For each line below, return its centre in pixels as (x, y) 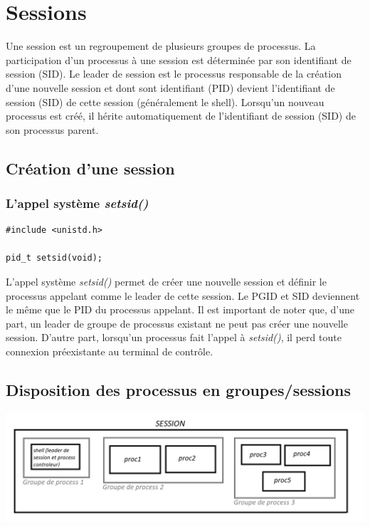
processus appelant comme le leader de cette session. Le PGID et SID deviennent (183, 295)
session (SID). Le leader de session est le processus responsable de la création (174, 74)
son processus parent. (52, 129)
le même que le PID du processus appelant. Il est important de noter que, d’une (180, 309)
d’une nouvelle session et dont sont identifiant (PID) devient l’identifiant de (170, 87)
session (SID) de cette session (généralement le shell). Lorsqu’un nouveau (165, 101)
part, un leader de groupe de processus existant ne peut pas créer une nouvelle (177, 323)
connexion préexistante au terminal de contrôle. (110, 351)
